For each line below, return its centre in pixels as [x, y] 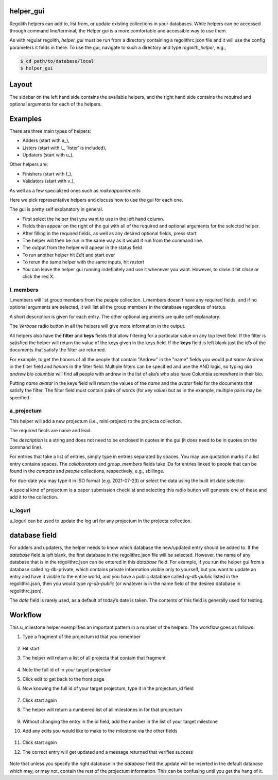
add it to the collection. [34, 497]
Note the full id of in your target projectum [67, 669]
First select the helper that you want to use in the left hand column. [93, 219]
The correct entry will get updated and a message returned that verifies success [108, 752]
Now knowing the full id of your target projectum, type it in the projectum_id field [108, 688]
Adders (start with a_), [46, 140]
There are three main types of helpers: [50, 131]
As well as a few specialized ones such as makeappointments [75, 190]
